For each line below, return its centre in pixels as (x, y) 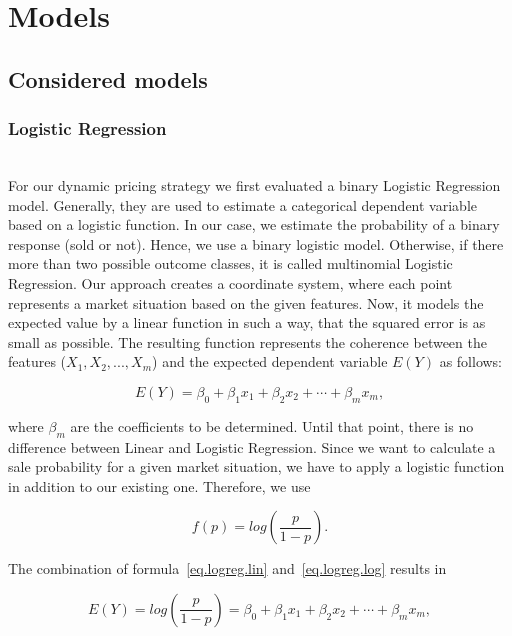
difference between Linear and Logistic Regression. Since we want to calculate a (252, 446)
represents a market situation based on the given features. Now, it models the (246, 302)
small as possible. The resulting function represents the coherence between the (247, 341)
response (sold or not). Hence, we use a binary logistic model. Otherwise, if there (256, 243)
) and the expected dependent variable (270, 361)
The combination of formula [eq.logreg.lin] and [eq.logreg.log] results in (227, 568)
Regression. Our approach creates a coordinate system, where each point (230, 282)
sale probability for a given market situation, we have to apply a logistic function (256, 466)
